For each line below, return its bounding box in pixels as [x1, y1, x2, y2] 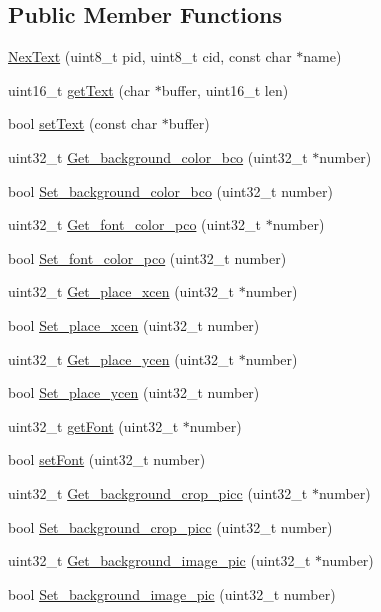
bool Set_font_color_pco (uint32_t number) [8, 247, 287, 268]
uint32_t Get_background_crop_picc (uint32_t [8, 482, 308, 503]
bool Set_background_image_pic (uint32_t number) [8, 583, 336, 604]
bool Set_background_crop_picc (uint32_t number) [8, 516, 333, 537]
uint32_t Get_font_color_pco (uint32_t [8, 214, 261, 235]
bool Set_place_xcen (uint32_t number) [8, 314, 260, 335]
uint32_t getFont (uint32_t [8, 415, 179, 436]
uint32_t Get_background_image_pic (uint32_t [8, 550, 311, 571]
